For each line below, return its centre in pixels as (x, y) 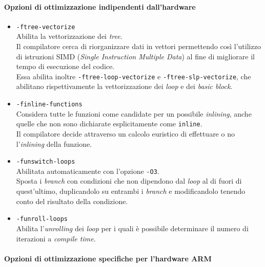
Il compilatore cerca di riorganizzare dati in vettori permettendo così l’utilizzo (138, 46)
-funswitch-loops (46, 162)
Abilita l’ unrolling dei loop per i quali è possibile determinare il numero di (132, 228)
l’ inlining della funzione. (54, 143)
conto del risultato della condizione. (72, 201)
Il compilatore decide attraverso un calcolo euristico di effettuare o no (125, 133)
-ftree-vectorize (46, 27)
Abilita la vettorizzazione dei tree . (69, 36)
